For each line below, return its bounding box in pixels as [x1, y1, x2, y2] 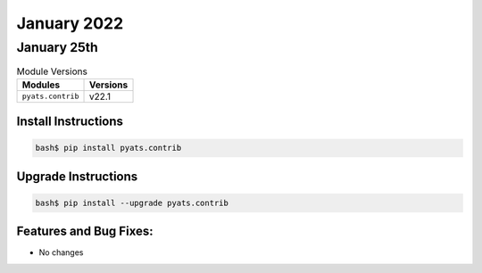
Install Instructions [16, 114, 124, 129]
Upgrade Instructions [16, 169, 138, 184]
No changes [38, 247, 84, 258]
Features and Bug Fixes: [16, 224, 154, 239]
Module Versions [16, 65, 88, 78]
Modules [21, 79, 61, 91]
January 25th [16, 39, 98, 55]
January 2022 [16, 13, 124, 33]
